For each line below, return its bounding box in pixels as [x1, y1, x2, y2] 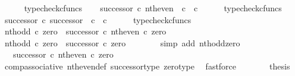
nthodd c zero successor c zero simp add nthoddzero [4, 36, 240, 49]
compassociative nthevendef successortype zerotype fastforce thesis [4, 59, 290, 72]
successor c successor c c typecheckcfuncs [4, 13, 192, 26]
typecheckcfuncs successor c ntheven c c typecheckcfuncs [24, 2, 282, 14]
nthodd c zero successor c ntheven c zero [4, 25, 167, 37]
